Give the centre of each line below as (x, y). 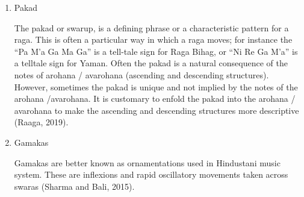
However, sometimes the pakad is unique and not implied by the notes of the (156, 86)
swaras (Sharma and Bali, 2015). (74, 186)
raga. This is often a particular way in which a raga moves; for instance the (153, 39)
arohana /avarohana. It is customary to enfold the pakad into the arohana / (155, 98)
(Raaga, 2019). (41, 122)
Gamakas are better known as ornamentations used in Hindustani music (147, 162)
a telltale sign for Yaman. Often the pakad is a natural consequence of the (151, 63)
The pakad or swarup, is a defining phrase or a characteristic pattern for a (151, 27)
